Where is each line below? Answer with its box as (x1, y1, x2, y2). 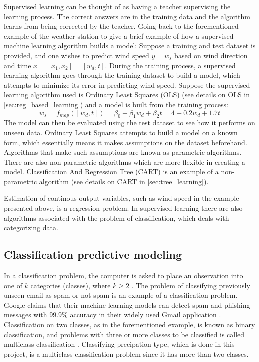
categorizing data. (4, 222, 58, 233)
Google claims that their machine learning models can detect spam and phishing (4, 299, 250, 310)
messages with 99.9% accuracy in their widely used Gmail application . (4, 309, 221, 320)
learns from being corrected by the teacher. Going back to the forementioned (4, 21, 239, 31)
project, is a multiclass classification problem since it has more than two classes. (4, 348, 249, 359)
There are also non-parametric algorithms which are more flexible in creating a (4, 156, 245, 167)
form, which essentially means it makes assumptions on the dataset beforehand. (4, 137, 247, 147)
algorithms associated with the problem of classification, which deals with (4, 212, 229, 223)
